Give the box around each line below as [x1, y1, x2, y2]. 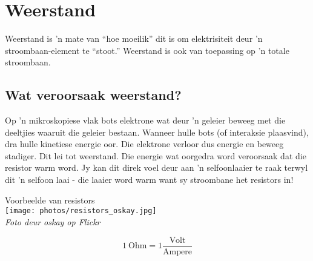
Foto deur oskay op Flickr [5, 215, 100, 228]
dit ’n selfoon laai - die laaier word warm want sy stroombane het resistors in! [5, 173, 294, 186]
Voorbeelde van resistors [5, 193, 95, 206]
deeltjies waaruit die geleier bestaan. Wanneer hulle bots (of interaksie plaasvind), [5, 125, 309, 138]
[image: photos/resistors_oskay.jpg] [5, 206, 157, 216]
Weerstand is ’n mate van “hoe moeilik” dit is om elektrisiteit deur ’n [5, 32, 263, 45]
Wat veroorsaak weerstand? [5, 85, 182, 104]
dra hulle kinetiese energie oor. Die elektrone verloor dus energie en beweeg [5, 137, 284, 150]
